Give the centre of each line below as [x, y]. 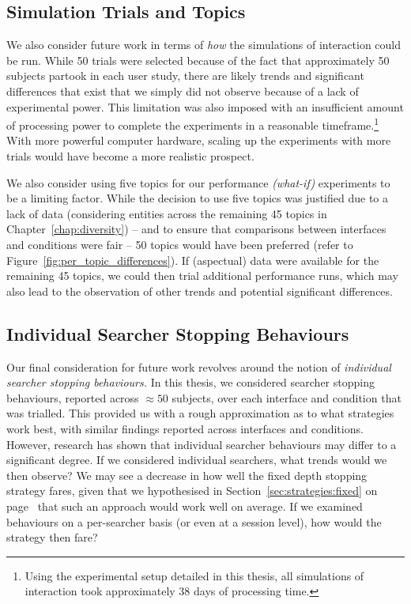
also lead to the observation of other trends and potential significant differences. [200, 291]
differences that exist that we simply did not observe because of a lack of [183, 91]
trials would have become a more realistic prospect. [130, 156]
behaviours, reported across [73, 397]
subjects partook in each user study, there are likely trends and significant [185, 75]
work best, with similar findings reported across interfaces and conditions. [185, 428]
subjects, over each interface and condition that [287, 397]
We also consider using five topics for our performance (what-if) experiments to [198, 182]
